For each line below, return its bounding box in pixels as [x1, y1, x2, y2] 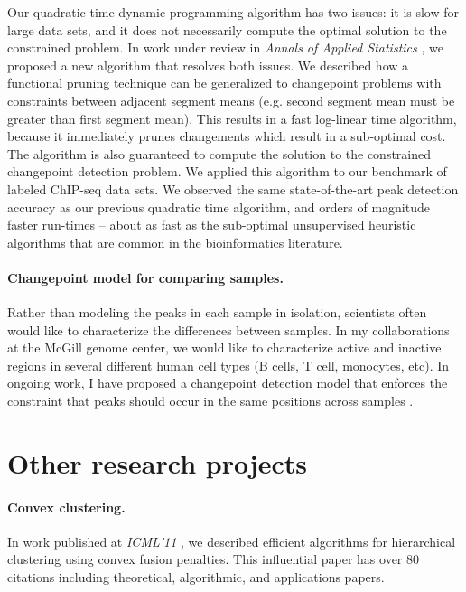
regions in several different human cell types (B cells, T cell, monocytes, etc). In [7, 355, 450, 374]
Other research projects [7, 444, 308, 481]
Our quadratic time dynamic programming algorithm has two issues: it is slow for [7, 3, 460, 21]
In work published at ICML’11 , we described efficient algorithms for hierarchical [7, 531, 456, 550]
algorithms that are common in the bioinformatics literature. [7, 232, 343, 251]
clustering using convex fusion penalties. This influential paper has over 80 [7, 550, 419, 569]
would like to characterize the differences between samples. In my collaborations [7, 320, 450, 339]
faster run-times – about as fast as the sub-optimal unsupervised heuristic [7, 215, 416, 234]
